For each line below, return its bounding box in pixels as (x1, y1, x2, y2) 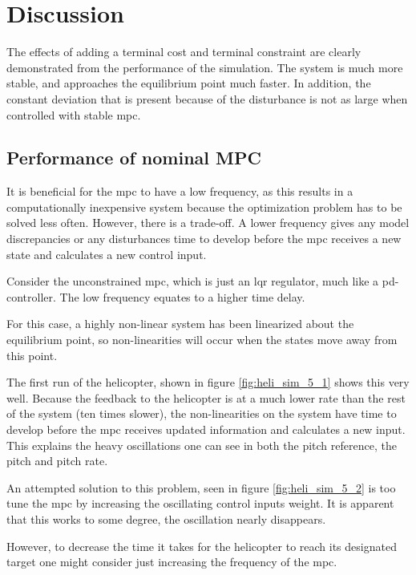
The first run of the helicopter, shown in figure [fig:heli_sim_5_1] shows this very (6, 374, 410, 391)
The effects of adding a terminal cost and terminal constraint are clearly (6, 43, 361, 60)
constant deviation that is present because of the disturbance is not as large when (6, 90, 408, 107)
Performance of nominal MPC (6, 145, 261, 170)
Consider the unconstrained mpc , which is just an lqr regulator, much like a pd (6, 273, 395, 290)
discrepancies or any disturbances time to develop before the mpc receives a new (6, 230, 402, 247)
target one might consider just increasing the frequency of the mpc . (6, 553, 337, 570)
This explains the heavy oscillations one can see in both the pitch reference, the (6, 436, 397, 453)
